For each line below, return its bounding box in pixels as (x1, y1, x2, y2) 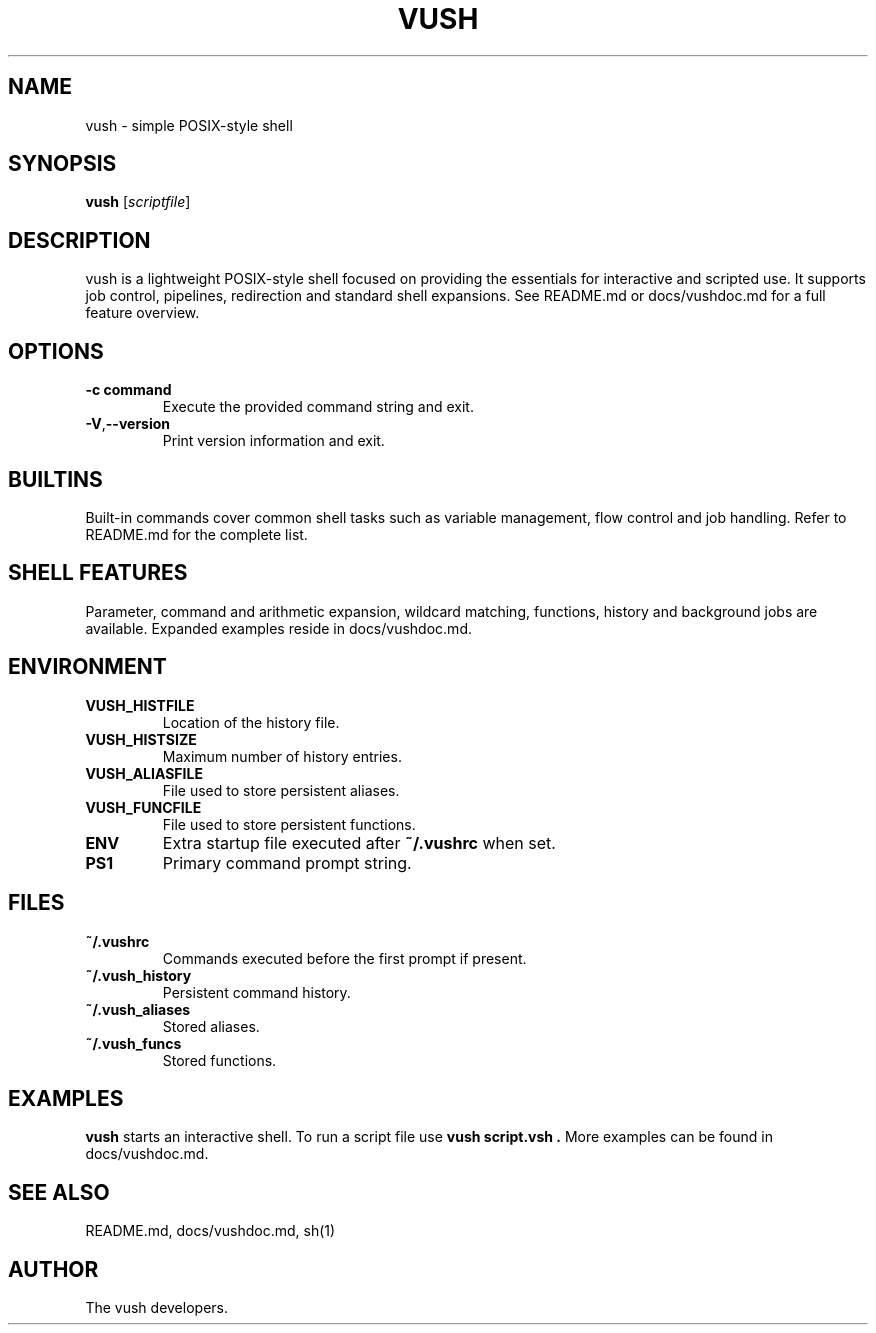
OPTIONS (8, 338, 104, 364)
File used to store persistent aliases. (162, 781, 400, 799)
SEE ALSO (8, 1179, 110, 1205)
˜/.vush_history (85, 966, 192, 984)
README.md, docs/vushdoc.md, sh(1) (85, 1222, 336, 1240)
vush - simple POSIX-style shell (85, 116, 293, 134)
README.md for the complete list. (85, 525, 308, 543)
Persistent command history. (162, 983, 351, 1001)
